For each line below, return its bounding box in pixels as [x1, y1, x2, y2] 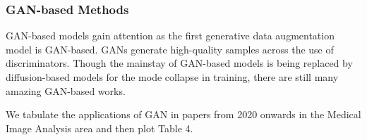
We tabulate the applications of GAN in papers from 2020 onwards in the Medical [6, 107, 361, 122]
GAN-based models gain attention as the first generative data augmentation [6, 28, 335, 43]
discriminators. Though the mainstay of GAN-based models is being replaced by [6, 56, 353, 70]
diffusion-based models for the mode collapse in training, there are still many [6, 70, 339, 84]
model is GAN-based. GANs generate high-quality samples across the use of [6, 42, 334, 56]
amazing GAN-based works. [6, 83, 126, 98]
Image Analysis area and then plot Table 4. [6, 120, 193, 135]
